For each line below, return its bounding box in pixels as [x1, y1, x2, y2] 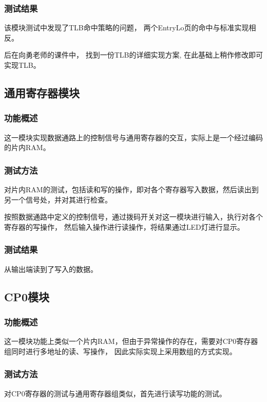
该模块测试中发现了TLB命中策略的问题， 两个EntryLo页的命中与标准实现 [4, 22, 249, 33]
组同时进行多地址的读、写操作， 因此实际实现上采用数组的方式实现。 [4, 345, 237, 356]
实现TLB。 [4, 60, 41, 70]
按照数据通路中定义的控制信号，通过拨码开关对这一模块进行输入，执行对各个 [4, 211, 263, 222]
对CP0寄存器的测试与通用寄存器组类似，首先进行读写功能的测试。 [4, 388, 226, 398]
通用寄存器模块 [4, 84, 80, 100]
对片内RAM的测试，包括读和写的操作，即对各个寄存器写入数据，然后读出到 [4, 184, 259, 194]
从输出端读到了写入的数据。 [4, 263, 98, 274]
